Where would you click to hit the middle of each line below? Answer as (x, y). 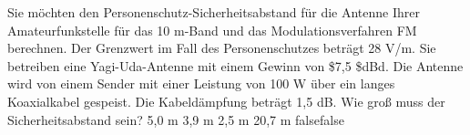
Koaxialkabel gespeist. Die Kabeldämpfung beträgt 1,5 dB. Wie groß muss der (226, 101)
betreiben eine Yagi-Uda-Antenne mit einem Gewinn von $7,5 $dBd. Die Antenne (235, 65)
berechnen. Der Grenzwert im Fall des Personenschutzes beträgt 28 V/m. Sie (222, 48)
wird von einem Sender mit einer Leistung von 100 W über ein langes (201, 83)
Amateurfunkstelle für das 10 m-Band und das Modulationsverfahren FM (212, 30)
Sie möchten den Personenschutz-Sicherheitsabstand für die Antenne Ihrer (214, 12)
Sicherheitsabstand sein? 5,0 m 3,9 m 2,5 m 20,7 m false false (176, 119)
